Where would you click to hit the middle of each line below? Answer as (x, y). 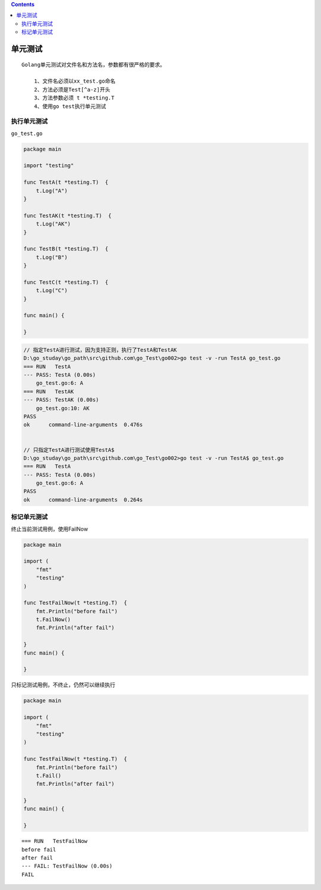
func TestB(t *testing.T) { (66, 249)
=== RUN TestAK (49, 391)
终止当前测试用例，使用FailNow (50, 529)
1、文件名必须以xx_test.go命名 (75, 81)
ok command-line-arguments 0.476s (83, 425)
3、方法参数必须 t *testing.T (74, 98)
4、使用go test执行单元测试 (70, 106)
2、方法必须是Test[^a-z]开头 (72, 90)
